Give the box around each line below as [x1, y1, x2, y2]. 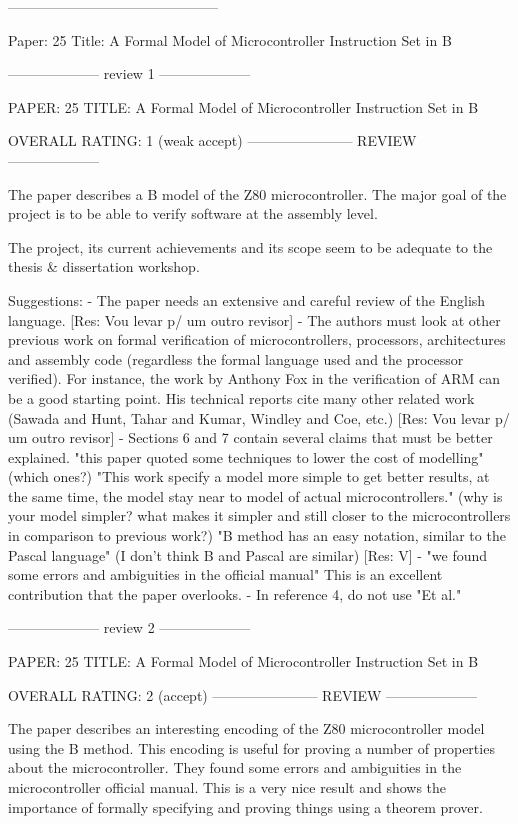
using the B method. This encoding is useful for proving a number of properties [8, 737, 495, 758]
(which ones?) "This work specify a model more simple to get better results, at [8, 466, 490, 487]
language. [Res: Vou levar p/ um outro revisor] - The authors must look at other [8, 309, 501, 330]
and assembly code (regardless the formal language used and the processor [8, 348, 464, 369]
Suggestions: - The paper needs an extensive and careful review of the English [8, 289, 486, 310]
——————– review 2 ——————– [8, 617, 251, 638]
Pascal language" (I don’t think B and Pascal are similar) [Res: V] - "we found [8, 544, 488, 565]
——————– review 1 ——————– [8, 63, 251, 84]
